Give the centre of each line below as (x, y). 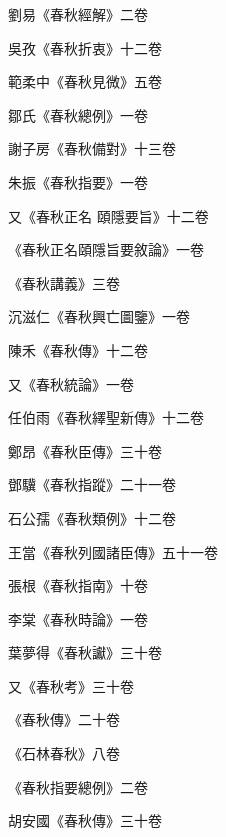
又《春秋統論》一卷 (71, 383)
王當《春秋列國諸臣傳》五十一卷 (113, 551)
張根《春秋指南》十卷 (78, 585)
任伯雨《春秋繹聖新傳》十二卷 (106, 417)
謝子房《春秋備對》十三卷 (92, 148)
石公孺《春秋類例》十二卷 (92, 517)
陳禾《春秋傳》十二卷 (78, 349)
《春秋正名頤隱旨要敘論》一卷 (106, 249)
